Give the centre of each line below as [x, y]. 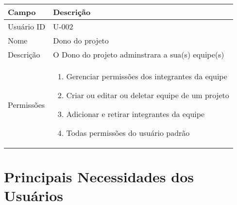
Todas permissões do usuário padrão [128, 133]
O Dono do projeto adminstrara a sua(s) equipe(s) [139, 54]
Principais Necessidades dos [99, 177]
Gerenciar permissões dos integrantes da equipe [147, 76]
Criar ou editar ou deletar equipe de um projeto [148, 95]
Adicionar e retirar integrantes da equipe [135, 114]
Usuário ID [27, 26]
